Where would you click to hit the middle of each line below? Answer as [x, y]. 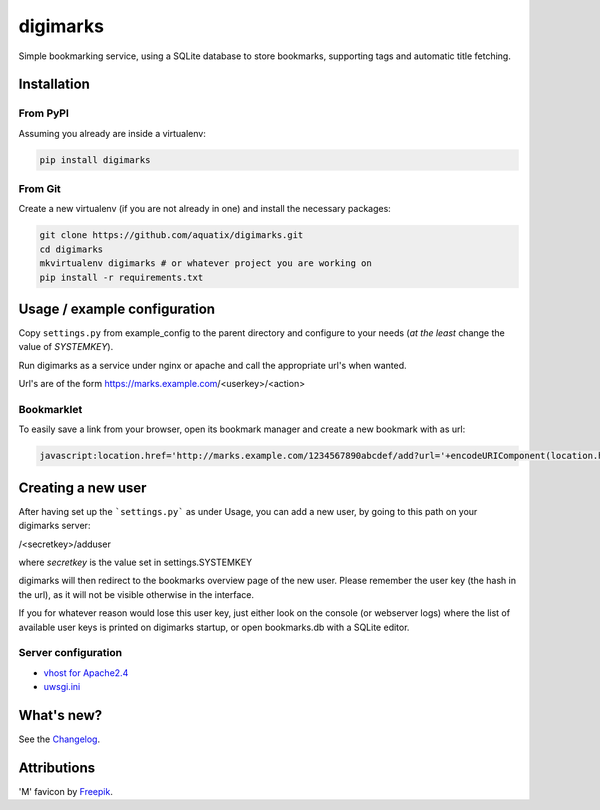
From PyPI [44, 113]
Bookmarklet [50, 410]
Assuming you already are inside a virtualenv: [112, 133]
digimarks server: [54, 526]
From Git [40, 189]
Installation [54, 84]
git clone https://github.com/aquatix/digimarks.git [171, 235]
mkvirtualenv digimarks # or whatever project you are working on [205, 263]
